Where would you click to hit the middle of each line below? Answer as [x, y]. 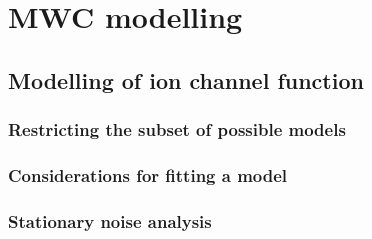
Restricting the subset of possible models [177, 129]
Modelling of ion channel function [186, 79]
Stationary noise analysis [110, 220]
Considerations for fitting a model [148, 174]
